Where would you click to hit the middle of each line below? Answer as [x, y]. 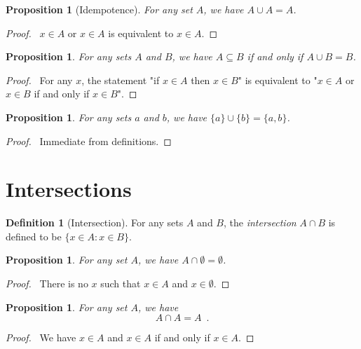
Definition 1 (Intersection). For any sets [95, 223]
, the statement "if [121, 80]
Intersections [69, 189]
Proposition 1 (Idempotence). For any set [99, 9]
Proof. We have [41, 337]
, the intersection [260, 223]
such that [121, 283]
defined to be [34, 236]
